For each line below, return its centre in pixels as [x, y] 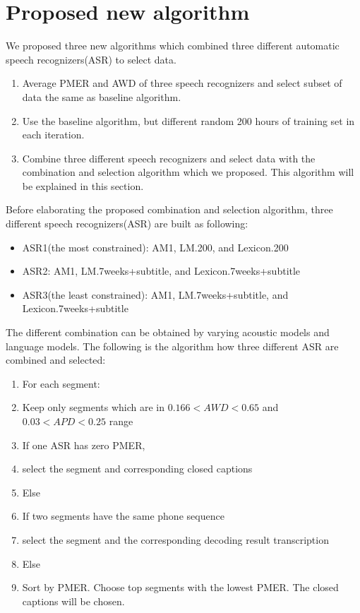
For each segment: [61, 383]
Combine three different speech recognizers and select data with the [169, 158]
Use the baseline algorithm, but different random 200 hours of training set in [188, 120]
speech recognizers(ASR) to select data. [91, 59]
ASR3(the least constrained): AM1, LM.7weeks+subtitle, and [155, 294]
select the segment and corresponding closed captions [137, 469]
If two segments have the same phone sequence [123, 516]
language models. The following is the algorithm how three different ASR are [172, 346]
